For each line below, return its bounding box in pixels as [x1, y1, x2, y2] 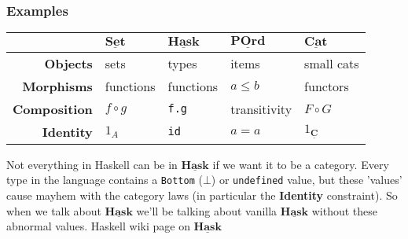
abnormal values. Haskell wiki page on [6, 218, 190, 234]
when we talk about [6, 202, 101, 219]
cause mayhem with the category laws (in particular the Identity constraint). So [6, 187, 398, 203]
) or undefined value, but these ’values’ [211, 171, 402, 188]
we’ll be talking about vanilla [136, 202, 278, 219]
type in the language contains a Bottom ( [6, 171, 203, 188]
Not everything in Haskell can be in [6, 156, 178, 172]
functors [304, 76, 349, 95]
